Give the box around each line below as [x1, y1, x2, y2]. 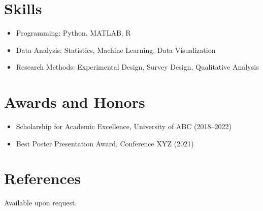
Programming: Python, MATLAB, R [16, 27, 131, 38]
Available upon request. [4, 197, 77, 208]
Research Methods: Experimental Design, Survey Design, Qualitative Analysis [16, 62, 259, 72]
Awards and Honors [4, 92, 145, 112]
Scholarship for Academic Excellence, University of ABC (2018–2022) [16, 121, 232, 132]
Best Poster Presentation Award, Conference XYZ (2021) [16, 138, 194, 148]
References [4, 168, 81, 189]
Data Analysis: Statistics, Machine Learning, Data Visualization [16, 44, 216, 55]
